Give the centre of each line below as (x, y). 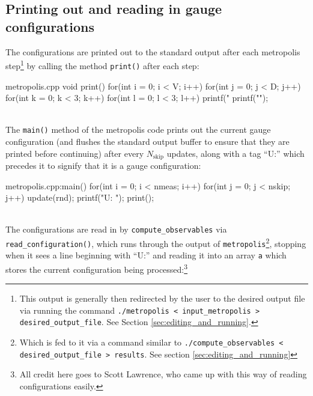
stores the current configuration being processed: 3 (97, 268)
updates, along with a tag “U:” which (236, 153)
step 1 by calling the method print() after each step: (102, 65)
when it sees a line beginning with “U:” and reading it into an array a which (146, 255)
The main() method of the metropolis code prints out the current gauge (138, 129)
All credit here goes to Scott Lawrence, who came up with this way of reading (163, 374)
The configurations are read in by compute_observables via (116, 229)
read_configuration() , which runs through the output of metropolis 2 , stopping (156, 242)
